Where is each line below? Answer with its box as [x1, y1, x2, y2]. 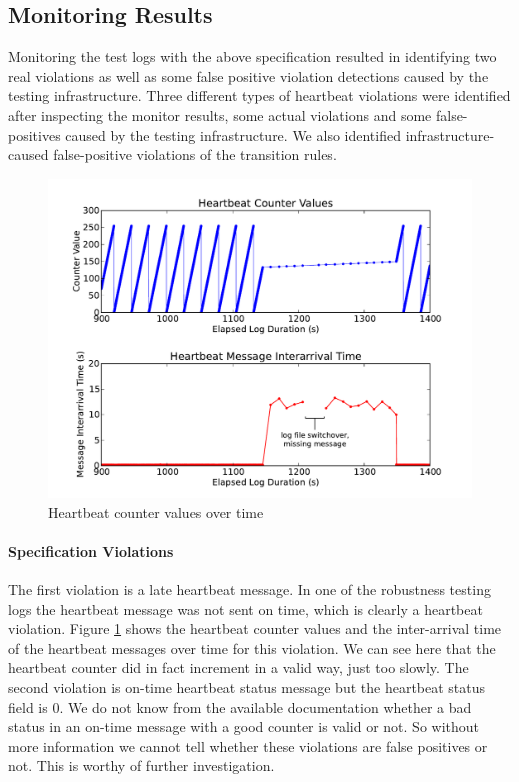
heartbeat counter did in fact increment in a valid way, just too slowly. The [8, 657, 469, 678]
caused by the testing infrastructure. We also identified [65, 124, 401, 145]
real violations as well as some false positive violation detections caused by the [8, 65, 489, 86]
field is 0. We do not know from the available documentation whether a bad [8, 696, 472, 717]
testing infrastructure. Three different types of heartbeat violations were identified [8, 85, 511, 106]
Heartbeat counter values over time [48, 501, 264, 522]
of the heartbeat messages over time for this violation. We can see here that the [8, 637, 496, 658]
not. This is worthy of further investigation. [8, 755, 275, 776]
